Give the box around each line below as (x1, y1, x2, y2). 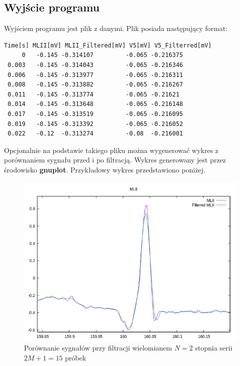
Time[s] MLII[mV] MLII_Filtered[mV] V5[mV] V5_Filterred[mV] (4, 41, 212, 49)
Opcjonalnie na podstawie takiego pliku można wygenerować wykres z (4, 144, 218, 155)
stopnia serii (195, 342, 232, 353)
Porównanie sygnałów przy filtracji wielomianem (24, 342, 172, 353)
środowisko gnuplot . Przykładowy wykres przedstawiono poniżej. (4, 164, 205, 174)
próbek (65, 352, 86, 362)
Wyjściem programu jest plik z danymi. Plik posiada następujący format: (4, 23, 228, 33)
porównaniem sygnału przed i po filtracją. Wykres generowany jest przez (4, 154, 226, 165)
